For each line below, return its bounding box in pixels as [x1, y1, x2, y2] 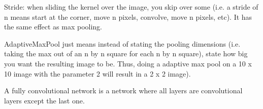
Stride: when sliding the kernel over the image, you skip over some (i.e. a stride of [4, 2, 258, 12]
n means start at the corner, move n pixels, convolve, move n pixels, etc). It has [4, 11, 252, 22]
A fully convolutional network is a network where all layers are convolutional [4, 85, 243, 96]
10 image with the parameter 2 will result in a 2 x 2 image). [4, 68, 191, 79]
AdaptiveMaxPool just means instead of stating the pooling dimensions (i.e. [4, 38, 241, 49]
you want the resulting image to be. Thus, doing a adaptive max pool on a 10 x [4, 58, 252, 68]
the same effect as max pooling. [4, 21, 103, 32]
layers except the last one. [4, 95, 85, 105]
